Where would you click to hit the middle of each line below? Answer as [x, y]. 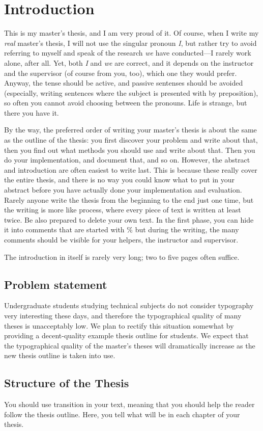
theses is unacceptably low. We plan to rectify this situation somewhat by [119, 325]
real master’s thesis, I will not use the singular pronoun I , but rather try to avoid [130, 43]
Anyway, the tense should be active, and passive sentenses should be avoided [124, 83]
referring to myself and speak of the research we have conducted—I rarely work [128, 53]
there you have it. [32, 112]
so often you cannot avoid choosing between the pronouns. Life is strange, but [126, 103]
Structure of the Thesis [67, 383]
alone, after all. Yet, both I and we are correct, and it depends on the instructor [129, 62]
